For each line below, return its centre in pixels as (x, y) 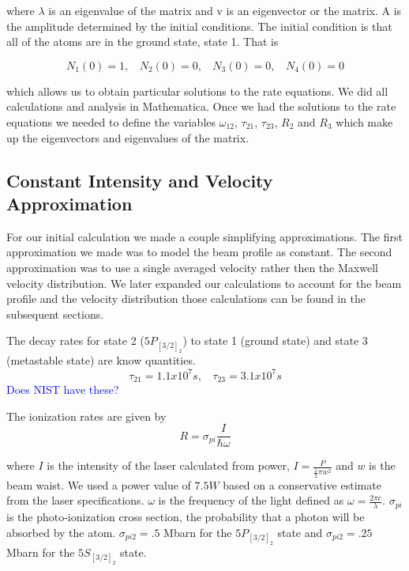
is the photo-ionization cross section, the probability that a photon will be (186, 517)
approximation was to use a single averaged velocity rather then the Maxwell (192, 267)
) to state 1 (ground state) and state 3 (275, 340)
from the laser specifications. (75, 500)
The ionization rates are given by (86, 416)
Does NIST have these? (63, 389)
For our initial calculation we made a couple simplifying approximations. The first (204, 236)
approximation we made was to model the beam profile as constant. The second (199, 252)
